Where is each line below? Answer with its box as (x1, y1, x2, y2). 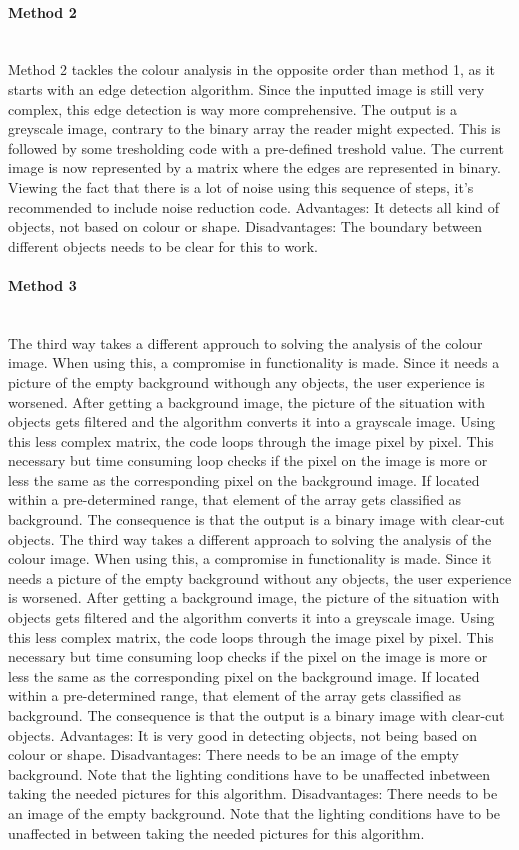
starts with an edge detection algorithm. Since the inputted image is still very (8, 78, 485, 99)
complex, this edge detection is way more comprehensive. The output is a (8, 98, 458, 119)
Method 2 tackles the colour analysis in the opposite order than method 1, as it (8, 59, 496, 80)
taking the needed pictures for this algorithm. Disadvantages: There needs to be (8, 783, 498, 804)
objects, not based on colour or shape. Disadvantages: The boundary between (8, 216, 482, 237)
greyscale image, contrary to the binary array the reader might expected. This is (8, 118, 501, 139)
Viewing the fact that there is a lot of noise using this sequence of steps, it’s (8, 176, 474, 197)
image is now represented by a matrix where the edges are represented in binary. (8, 157, 501, 178)
